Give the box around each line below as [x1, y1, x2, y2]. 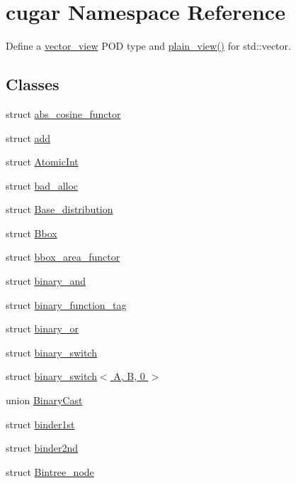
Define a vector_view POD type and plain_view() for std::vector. [6, 38, 291, 53]
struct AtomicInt [6, 154, 79, 169]
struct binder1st [6, 416, 75, 431]
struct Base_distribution [6, 202, 113, 217]
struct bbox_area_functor [6, 249, 120, 264]
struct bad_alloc [6, 178, 79, 192]
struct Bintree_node [6, 464, 94, 479]
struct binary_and [6, 273, 86, 288]
